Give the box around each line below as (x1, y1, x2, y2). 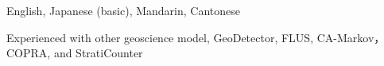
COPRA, (6, 45, 51, 61)
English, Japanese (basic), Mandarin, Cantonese (6, 2, 240, 18)
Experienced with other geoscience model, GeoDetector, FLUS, (6, 29, 314, 45)
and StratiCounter (53, 45, 143, 61)
